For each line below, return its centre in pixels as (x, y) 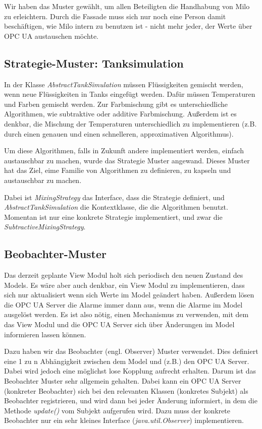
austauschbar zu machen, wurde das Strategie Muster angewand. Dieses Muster (127, 160)
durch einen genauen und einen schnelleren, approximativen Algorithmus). (119, 133)
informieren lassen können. (45, 334)
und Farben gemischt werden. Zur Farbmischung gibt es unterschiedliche (116, 104)
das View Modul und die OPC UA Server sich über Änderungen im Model (119, 324)
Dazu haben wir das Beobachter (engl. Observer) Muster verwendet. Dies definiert (131, 351)
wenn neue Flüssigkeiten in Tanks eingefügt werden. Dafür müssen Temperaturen (130, 94)
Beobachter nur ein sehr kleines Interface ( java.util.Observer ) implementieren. (124, 420)
